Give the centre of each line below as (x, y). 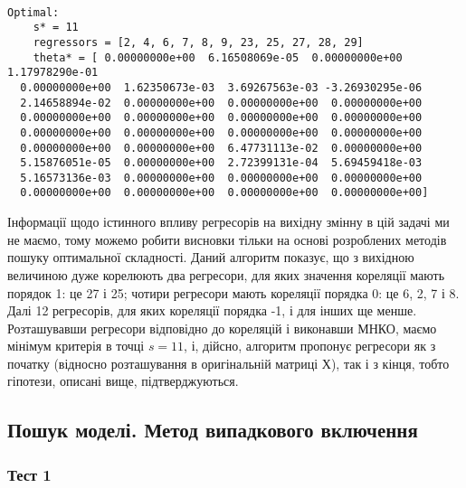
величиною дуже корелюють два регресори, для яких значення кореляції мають (226, 274)
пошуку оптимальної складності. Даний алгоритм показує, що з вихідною (211, 257)
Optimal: (33, 12)
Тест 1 (29, 474)
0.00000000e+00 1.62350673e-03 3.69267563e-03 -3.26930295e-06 (221, 87)
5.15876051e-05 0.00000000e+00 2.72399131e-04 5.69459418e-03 (221, 163)
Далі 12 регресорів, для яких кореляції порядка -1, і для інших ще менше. (212, 310)
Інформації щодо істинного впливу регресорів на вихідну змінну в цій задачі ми (228, 222)
